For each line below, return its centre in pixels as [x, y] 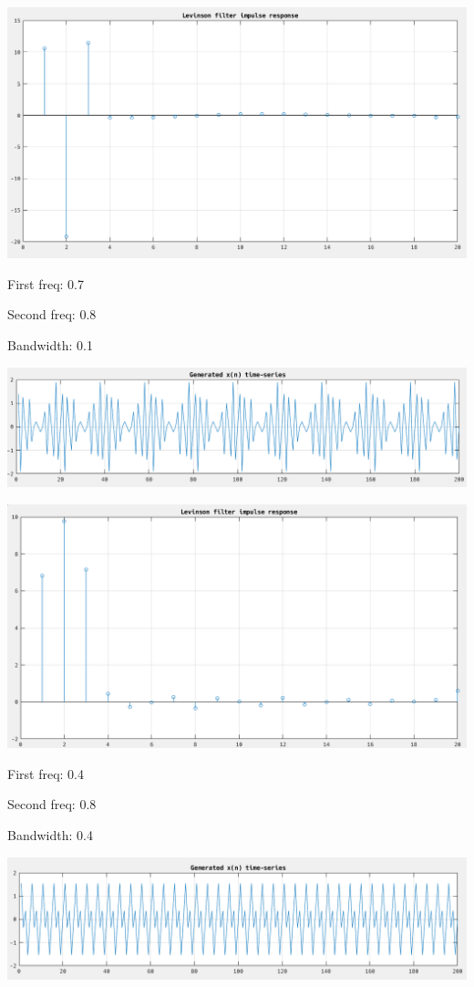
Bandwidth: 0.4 [50, 835]
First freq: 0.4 [46, 773]
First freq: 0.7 [46, 283]
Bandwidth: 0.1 [50, 344]
